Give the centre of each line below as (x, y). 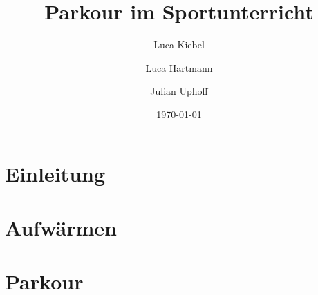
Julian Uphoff (179, 91)
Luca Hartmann (179, 67)
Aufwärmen (61, 227)
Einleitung (55, 173)
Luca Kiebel (179, 45)
